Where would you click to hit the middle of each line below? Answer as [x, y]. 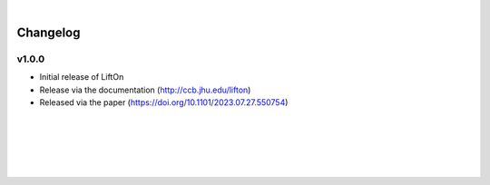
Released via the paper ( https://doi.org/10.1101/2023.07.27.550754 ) [164, 102]
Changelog [49, 32]
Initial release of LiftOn [82, 77]
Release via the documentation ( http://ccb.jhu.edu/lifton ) [145, 90]
